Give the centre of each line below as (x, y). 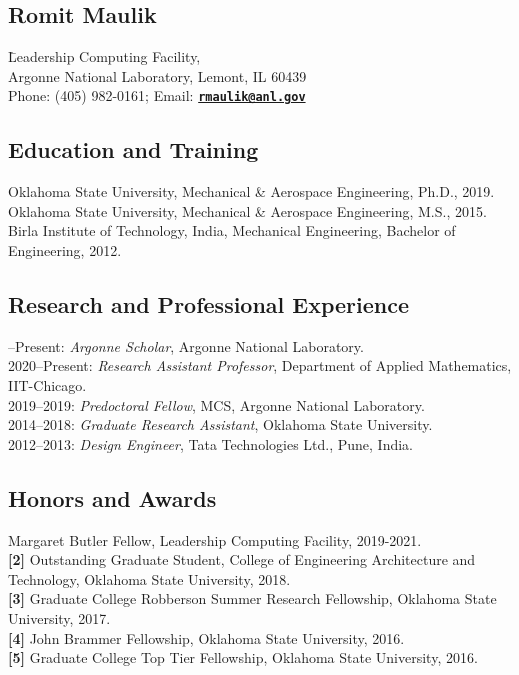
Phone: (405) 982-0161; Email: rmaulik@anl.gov (157, 95)
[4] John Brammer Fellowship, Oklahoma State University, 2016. (206, 637)
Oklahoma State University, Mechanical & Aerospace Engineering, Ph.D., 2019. (251, 191)
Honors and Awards (112, 497)
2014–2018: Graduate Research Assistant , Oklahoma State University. (220, 424)
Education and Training (133, 149)
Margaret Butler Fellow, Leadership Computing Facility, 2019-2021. (215, 539)
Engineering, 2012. (65, 250)
